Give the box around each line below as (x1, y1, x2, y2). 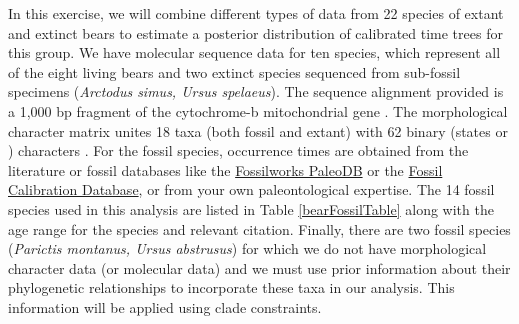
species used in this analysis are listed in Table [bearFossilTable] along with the (8, 198, 494, 219)
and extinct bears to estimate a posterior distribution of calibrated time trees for (8, 22, 503, 43)
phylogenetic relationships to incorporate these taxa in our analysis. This (8, 277, 455, 298)
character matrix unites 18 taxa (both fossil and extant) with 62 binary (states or (8, 120, 508, 141)
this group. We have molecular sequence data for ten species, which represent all (8, 42, 501, 63)
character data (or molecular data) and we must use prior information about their (8, 257, 511, 278)
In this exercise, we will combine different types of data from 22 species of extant (8, 3, 504, 23)
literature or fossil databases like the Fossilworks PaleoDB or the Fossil (8, 159, 443, 180)
